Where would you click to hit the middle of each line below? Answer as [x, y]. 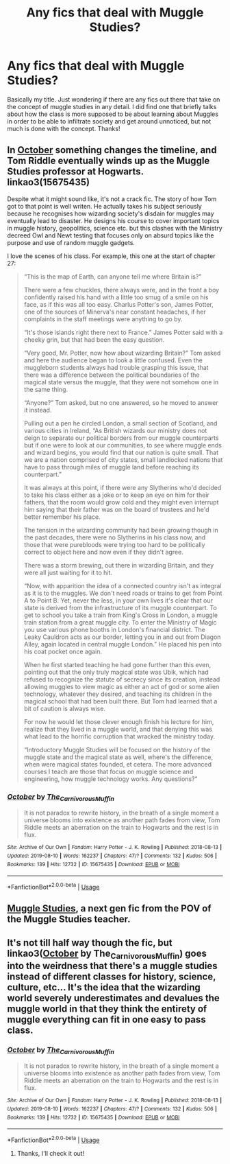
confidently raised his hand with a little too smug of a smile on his [116, 297]
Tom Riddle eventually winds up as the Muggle [108, 161]
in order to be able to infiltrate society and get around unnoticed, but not [109, 121]
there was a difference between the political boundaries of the [112, 375]
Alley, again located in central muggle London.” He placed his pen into [123, 644]
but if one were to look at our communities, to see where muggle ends [123, 445]
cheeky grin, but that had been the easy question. [94, 339]
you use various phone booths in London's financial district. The [114, 629]
